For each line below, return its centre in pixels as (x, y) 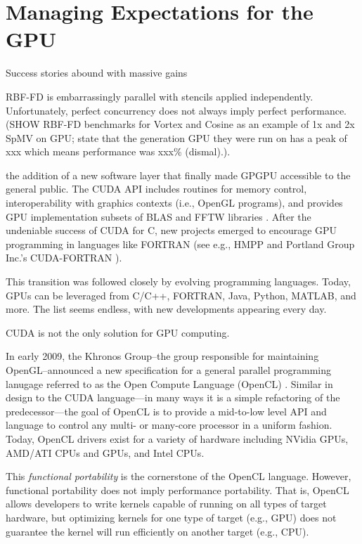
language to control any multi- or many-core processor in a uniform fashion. (169, 425)
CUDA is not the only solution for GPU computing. (118, 332)
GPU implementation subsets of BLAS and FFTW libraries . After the (159, 216)
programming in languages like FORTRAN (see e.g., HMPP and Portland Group (180, 244)
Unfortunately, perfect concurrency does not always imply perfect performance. (176, 110)
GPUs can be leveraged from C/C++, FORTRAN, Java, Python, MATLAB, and (181, 295)
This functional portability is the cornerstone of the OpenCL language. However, (179, 476)
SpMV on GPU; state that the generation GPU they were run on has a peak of (176, 137)
